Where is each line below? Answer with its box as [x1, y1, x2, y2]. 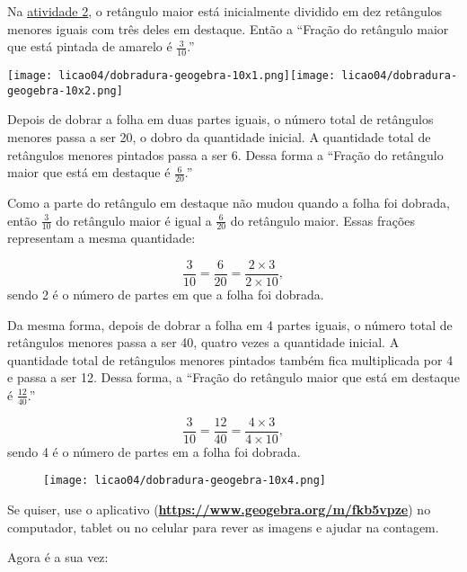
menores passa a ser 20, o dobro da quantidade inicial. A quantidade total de [7, 127, 431, 146]
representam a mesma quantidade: [7, 228, 196, 247]
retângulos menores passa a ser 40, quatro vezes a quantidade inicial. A [7, 333, 400, 352]
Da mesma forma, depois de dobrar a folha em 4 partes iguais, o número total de [7, 315, 453, 334]
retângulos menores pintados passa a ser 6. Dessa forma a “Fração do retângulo [7, 145, 444, 164]
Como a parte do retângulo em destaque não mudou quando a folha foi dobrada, [7, 192, 450, 211]
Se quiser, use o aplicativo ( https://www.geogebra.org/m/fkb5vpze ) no [7, 500, 431, 519]
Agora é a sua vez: [7, 548, 109, 567]
